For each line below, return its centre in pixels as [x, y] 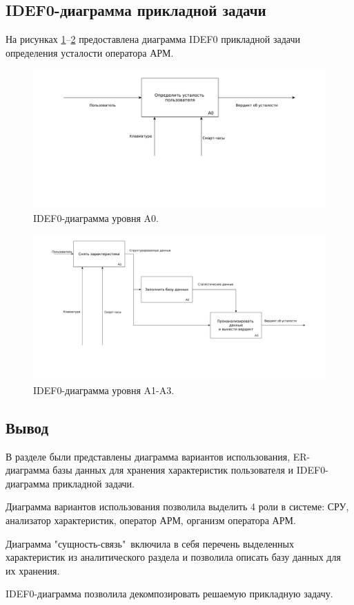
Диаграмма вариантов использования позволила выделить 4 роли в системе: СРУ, [177, 506]
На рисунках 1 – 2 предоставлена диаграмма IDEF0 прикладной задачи [153, 39]
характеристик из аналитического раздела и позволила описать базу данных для [173, 557]
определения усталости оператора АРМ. [90, 52]
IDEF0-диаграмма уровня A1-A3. [104, 390]
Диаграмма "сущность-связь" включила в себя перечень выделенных [150, 543]
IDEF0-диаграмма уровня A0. [96, 218]
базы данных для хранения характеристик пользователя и [173, 470]
